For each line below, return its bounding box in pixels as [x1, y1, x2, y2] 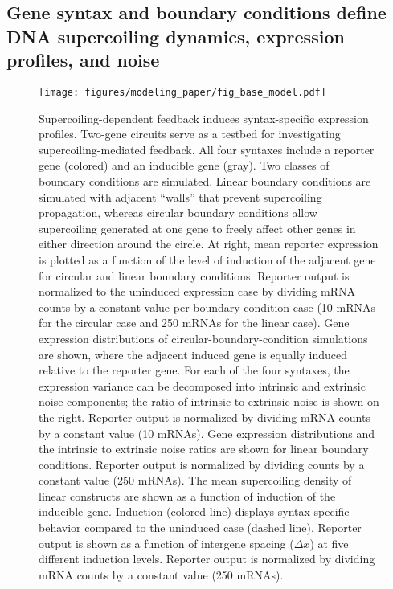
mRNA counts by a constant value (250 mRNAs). [39, 566, 284, 583]
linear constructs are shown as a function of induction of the [39, 487, 336, 504]
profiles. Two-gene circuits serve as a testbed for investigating [39, 125, 341, 142]
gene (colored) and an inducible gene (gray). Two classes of [39, 157, 330, 174]
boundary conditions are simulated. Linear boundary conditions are [39, 173, 371, 190]
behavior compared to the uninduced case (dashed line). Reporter [39, 519, 362, 536]
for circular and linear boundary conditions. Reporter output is [39, 267, 350, 284]
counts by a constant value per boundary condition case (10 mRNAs [39, 298, 376, 315]
